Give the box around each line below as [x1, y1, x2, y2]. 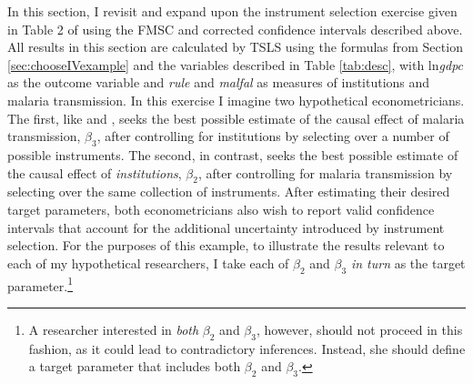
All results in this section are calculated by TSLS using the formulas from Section [7, 37, 463, 56]
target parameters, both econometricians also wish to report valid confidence [7, 199, 435, 218]
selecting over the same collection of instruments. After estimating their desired [7, 182, 450, 201]
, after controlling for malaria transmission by [197, 163, 453, 182]
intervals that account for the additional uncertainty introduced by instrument [7, 217, 445, 237]
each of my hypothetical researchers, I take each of [7, 253, 289, 272]
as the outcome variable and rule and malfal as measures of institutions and [7, 73, 430, 92]
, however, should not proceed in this [256, 319, 463, 339]
